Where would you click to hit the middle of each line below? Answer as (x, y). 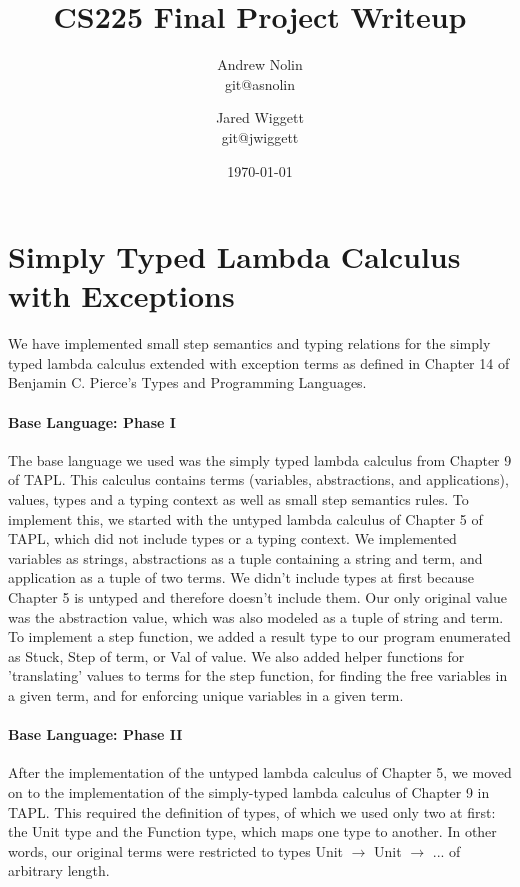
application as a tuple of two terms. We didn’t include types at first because (241, 577)
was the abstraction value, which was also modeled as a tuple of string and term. (256, 616)
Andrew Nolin (260, 64)
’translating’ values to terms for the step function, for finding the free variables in (258, 675)
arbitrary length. (59, 870)
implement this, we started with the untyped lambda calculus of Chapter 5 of (245, 518)
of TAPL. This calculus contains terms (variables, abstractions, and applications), (258, 479)
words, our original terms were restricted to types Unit (176, 850)
